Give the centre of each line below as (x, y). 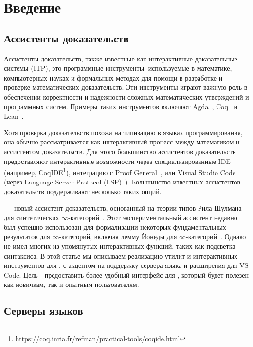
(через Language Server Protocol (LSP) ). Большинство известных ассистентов (122, 182)
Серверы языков (44, 311)
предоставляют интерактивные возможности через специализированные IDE (117, 161)
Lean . (14, 116)
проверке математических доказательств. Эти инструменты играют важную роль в (126, 87)
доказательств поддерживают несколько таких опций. (83, 191)
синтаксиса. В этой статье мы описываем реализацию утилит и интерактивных (121, 255)
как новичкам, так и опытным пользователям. (72, 284)
